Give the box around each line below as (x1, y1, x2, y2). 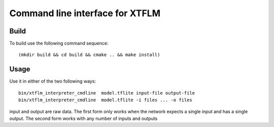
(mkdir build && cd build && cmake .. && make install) (18, 52, 160, 58)
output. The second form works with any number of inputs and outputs (9, 115, 158, 121)
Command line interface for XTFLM (9, 8, 161, 19)
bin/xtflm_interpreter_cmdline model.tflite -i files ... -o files (18, 97, 192, 103)
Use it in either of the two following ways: (9, 78, 96, 84)
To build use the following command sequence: (9, 40, 109, 47)
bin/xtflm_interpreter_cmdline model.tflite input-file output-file (18, 90, 195, 96)
